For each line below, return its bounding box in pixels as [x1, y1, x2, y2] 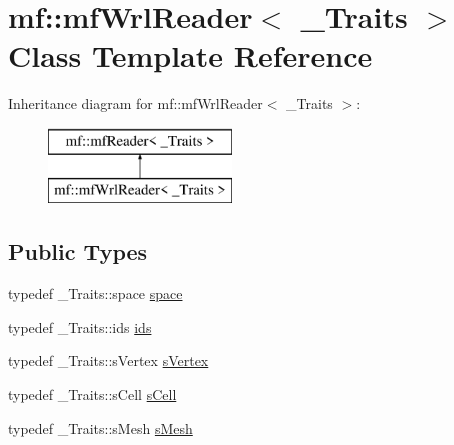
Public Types [8, 236, 148, 267]
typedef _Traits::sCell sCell [8, 384, 177, 405]
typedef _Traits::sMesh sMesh [8, 417, 193, 438]
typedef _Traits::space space [8, 283, 183, 304]
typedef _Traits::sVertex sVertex [8, 350, 209, 371]
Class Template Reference [8, 35, 373, 76]
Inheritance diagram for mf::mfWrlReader [8, 93, 263, 114]
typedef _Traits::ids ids [8, 316, 152, 337]
